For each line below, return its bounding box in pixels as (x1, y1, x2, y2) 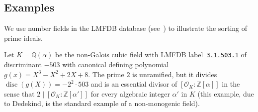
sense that (4, 88, 35, 99)
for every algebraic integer (90, 88, 170, 99)
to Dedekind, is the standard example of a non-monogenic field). (4, 98, 200, 109)
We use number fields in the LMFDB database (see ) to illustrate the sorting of (4, 23, 248, 33)
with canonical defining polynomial (62, 59, 169, 70)
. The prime (88, 69, 124, 79)
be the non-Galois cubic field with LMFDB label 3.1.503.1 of (55, 49, 247, 60)
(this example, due (197, 88, 254, 99)
